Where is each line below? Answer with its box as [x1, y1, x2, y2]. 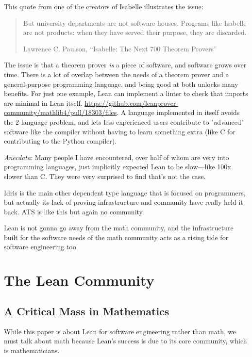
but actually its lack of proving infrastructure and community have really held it [4, 197, 243, 207]
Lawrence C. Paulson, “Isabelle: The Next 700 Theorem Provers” [23, 43, 217, 53]
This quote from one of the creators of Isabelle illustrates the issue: [4, 1, 203, 11]
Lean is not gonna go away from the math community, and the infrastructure [4, 223, 234, 233]
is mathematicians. [4, 345, 60, 355]
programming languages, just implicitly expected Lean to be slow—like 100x [4, 162, 231, 172]
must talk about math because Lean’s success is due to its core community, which [4, 336, 247, 346]
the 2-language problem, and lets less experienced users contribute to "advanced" [4, 116, 244, 127]
